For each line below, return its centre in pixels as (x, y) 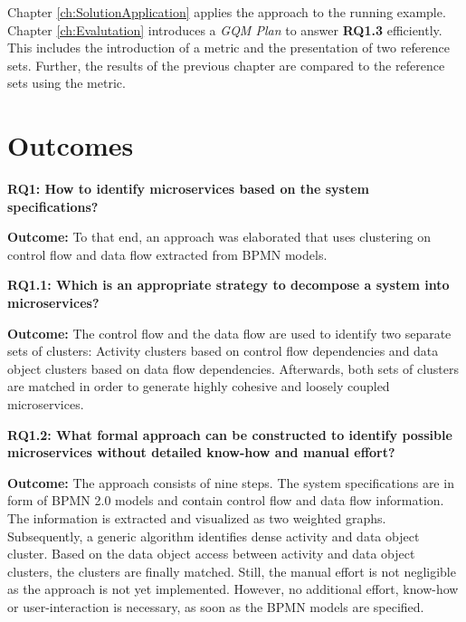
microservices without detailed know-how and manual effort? (201, 452)
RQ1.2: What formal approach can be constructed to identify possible (230, 434)
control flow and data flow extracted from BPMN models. (167, 254)
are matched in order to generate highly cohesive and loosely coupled (199, 386)
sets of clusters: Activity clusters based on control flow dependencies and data (223, 351)
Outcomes (71, 145)
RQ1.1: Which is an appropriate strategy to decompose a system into (228, 285)
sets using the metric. (67, 83)
